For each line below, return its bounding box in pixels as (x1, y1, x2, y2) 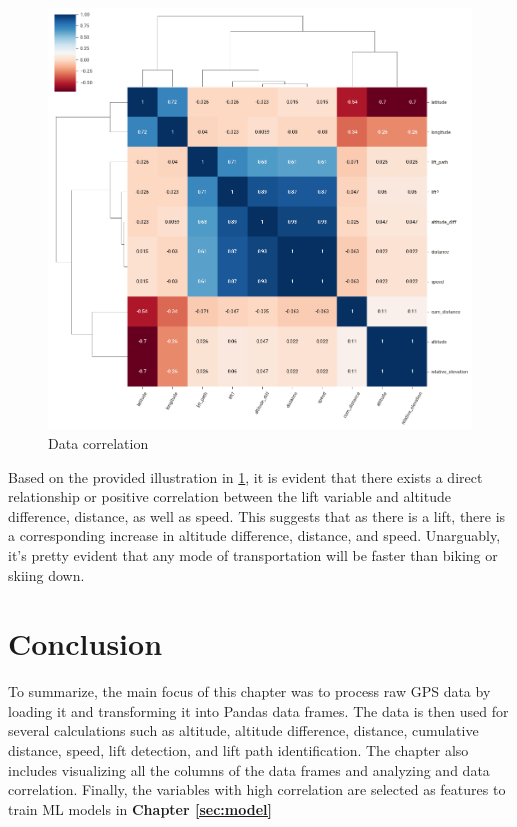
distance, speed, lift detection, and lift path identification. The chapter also (8, 740, 469, 761)
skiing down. (8, 564, 85, 585)
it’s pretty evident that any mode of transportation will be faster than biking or (8, 544, 498, 565)
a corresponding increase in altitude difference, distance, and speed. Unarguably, (8, 525, 501, 546)
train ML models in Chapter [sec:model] (8, 798, 272, 819)
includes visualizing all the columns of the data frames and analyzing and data (8, 759, 490, 780)
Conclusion (8, 623, 163, 664)
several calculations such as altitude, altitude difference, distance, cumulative (8, 720, 479, 741)
